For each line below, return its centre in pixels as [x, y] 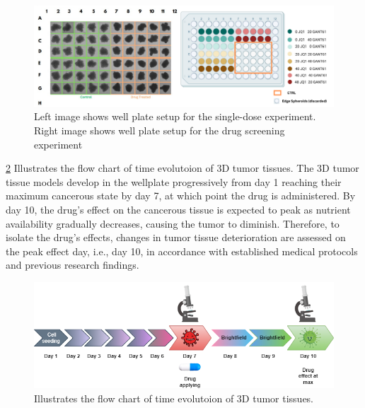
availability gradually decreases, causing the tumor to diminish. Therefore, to [173, 223]
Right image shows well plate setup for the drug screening [160, 130]
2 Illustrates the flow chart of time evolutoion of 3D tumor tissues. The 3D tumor [182, 168]
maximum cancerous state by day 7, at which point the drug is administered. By [181, 196]
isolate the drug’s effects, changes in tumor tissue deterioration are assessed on [176, 237]
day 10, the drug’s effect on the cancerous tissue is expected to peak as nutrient [178, 209]
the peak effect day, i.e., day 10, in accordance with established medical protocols [182, 251]
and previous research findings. [73, 265]
